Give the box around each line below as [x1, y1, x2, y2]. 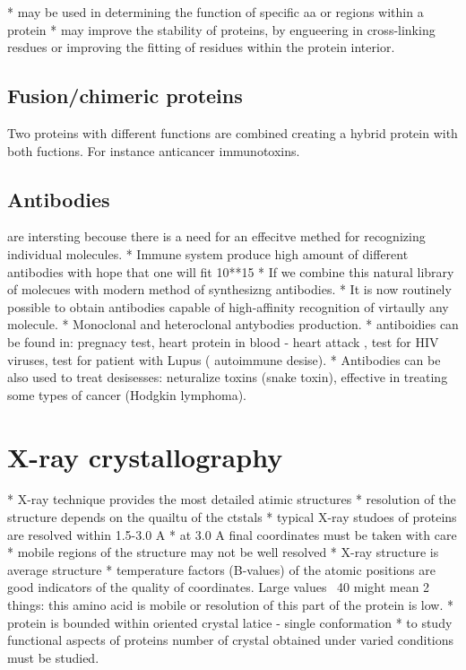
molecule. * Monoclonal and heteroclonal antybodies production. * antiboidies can [7, 315, 459, 334]
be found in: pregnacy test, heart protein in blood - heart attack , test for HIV [7, 332, 439, 351]
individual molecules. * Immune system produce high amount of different [7, 244, 409, 263]
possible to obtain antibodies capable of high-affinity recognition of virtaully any [7, 297, 449, 316]
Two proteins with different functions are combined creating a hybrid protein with [7, 123, 458, 142]
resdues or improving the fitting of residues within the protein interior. [7, 38, 395, 57]
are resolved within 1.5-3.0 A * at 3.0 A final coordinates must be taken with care [7, 525, 457, 544]
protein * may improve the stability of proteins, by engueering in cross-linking [7, 20, 436, 39]
